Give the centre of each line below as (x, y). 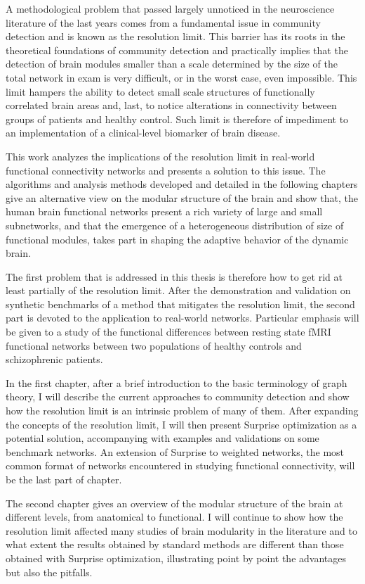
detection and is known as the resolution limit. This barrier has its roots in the (175, 36)
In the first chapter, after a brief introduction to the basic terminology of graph (177, 382)
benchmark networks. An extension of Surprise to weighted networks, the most (175, 451)
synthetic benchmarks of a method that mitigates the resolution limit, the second (180, 304)
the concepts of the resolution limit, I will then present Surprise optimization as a (181, 424)
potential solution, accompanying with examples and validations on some (162, 438)
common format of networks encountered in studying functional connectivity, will (180, 465)
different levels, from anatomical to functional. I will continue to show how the (174, 517)
